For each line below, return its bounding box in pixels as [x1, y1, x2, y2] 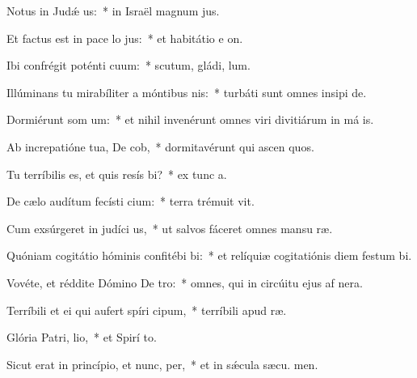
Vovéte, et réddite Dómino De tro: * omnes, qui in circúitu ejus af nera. [6, 274, 363, 291]
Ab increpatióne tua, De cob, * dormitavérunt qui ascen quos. [6, 138, 314, 155]
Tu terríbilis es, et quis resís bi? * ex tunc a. [6, 165, 227, 182]
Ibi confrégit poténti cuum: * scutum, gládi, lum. [6, 57, 251, 74]
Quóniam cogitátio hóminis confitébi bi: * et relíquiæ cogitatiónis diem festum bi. [6, 247, 412, 264]
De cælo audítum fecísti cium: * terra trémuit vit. [6, 193, 255, 210]
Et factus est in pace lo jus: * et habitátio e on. [6, 29, 243, 46]
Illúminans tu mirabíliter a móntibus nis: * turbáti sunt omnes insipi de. [6, 83, 367, 100]
